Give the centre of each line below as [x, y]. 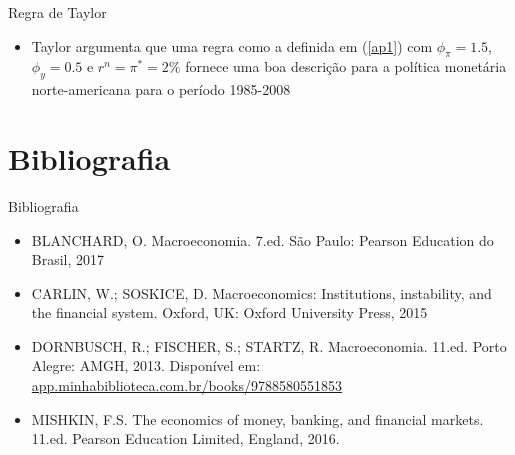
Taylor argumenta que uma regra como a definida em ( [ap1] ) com [232, 45]
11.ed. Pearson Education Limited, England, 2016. [185, 438]
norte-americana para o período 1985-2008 [161, 89]
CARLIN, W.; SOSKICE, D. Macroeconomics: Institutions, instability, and [261, 292]
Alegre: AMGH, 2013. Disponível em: [146, 365]
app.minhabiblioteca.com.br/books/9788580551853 [186, 385]
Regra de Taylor [57, 12]
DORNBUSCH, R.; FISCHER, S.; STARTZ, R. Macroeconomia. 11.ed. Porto [269, 345]
